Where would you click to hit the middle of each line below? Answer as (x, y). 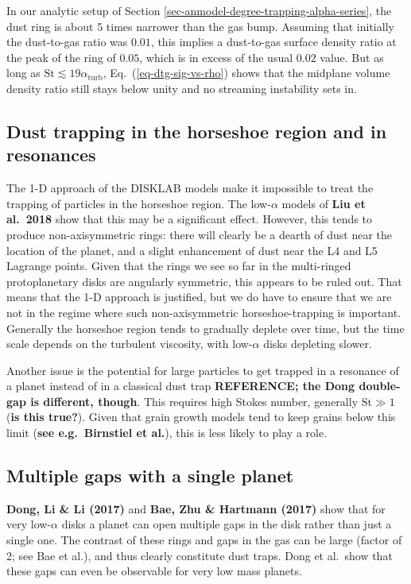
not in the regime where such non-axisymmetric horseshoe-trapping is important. (204, 312)
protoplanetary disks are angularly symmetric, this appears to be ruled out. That (204, 281)
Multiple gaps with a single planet (150, 476)
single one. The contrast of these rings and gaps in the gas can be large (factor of (204, 540)
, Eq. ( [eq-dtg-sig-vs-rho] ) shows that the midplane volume (246, 73)
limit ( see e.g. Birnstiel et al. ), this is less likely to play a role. (167, 433)
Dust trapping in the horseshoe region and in (197, 131)
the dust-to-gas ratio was (67, 42)
